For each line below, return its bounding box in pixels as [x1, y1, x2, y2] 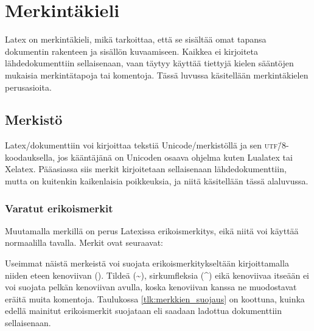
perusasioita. [5, 80, 52, 93]
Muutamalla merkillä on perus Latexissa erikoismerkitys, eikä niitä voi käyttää [5, 224, 299, 237]
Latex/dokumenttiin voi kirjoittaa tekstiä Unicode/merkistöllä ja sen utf [5, 139, 277, 152]
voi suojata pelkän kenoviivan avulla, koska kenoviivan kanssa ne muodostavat [5, 280, 297, 293]
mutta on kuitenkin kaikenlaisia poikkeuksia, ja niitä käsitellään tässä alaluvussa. [5, 175, 309, 187]
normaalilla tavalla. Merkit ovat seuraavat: [5, 236, 163, 249]
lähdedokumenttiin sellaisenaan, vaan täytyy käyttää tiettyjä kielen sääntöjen [5, 57, 294, 69]
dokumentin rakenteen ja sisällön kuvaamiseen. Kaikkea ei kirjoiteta [5, 44, 259, 57]
